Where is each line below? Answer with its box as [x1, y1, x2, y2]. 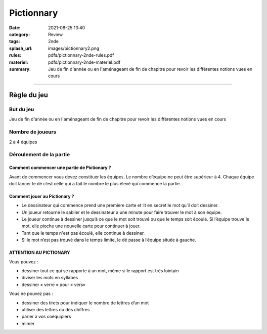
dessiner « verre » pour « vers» [21, 282, 86, 288]
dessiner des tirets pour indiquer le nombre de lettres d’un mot [21, 299, 149, 306]
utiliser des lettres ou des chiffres [21, 307, 90, 312]
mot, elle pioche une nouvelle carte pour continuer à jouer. [21, 223, 141, 229]
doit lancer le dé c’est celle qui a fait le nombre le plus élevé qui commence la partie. [9, 180, 181, 186]
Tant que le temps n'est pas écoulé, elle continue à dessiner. [21, 230, 145, 236]
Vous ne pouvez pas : [9, 291, 53, 296]
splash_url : [9, 45, 33, 51]
